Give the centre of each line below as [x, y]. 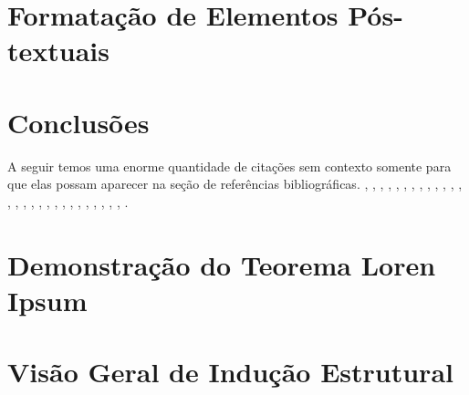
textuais [58, 51]
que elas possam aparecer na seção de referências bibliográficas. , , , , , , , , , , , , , [235, 184]
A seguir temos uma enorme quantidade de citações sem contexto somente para [229, 166]
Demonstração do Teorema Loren [222, 264]
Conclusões [78, 122]
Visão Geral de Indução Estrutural [230, 372]
